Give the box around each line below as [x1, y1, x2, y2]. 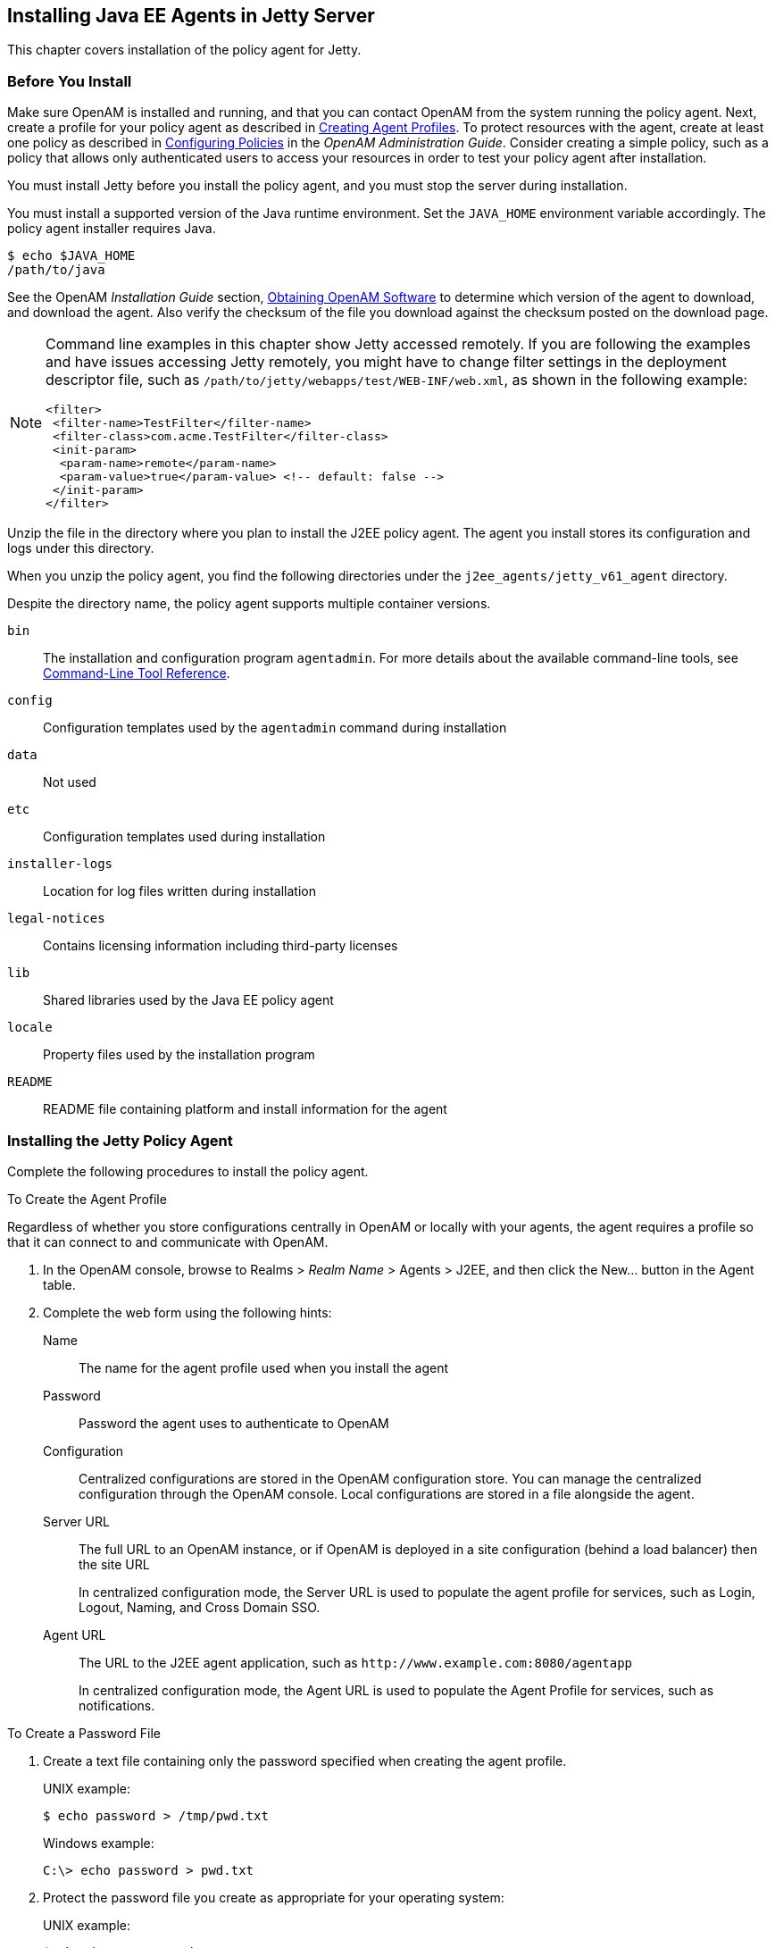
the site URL [79, 1556, 150, 1572]
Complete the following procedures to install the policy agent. [7, 1163, 369, 1179]
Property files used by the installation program [43, 1047, 315, 1063]
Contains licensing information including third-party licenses [43, 938, 398, 954]
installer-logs [7, 857, 113, 872]
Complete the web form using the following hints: [43, 1304, 332, 1320]
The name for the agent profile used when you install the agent [79, 1359, 449, 1375]
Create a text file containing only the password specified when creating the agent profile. [43, 1752, 567, 1768]
